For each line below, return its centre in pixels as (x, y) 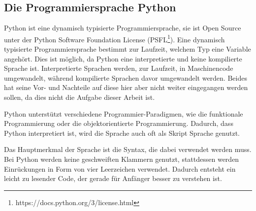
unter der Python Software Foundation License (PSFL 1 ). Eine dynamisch (114, 38)
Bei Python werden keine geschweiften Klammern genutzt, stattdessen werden (122, 159)
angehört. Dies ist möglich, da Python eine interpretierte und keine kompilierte (123, 58)
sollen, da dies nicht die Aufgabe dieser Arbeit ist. (80, 97)
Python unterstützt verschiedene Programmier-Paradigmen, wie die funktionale (124, 113)
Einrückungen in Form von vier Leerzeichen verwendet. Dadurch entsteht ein (120, 168)
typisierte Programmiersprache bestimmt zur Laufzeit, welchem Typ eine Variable (128, 49)
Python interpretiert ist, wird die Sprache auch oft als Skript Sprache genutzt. (122, 133)
